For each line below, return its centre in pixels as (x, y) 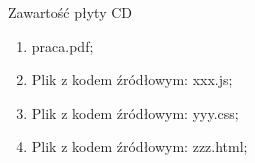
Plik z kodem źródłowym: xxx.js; (132, 79)
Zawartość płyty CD (70, 12)
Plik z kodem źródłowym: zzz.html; (139, 146)
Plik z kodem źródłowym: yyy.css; (135, 112)
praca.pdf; (62, 45)
